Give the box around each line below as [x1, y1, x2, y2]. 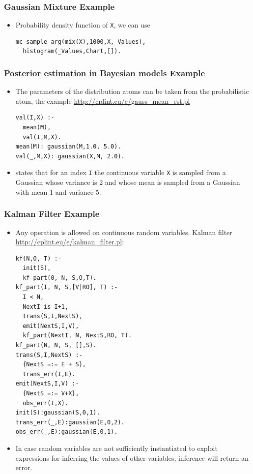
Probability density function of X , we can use [15, 20, 150, 30]
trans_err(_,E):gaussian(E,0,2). [15, 418, 125, 426]
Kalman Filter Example [4, 207, 100, 220]
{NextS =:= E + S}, [23, 361, 86, 368]
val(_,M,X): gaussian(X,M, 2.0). [15, 152, 125, 160]
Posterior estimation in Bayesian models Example [4, 66, 205, 79]
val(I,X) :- [15, 114, 55, 121]
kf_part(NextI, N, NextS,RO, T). [23, 332, 132, 339]
